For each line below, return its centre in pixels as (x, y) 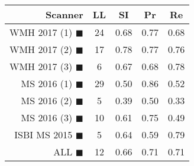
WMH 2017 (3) (41, 66)
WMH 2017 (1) (41, 32)
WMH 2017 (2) (41, 49)
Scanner (64, 14)
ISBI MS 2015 (43, 135)
